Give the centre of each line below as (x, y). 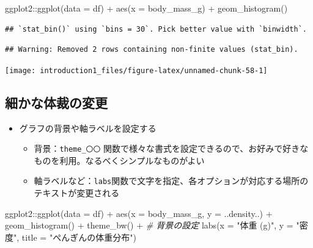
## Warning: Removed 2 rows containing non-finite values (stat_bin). (152, 50)
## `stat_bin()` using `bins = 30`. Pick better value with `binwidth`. (156, 29)
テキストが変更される (77, 193)
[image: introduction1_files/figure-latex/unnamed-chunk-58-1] (136, 70)
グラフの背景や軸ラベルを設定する (88, 128)
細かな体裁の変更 (56, 102)
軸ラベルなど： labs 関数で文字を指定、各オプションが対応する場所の (171, 181)
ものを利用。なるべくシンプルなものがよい (119, 160)
